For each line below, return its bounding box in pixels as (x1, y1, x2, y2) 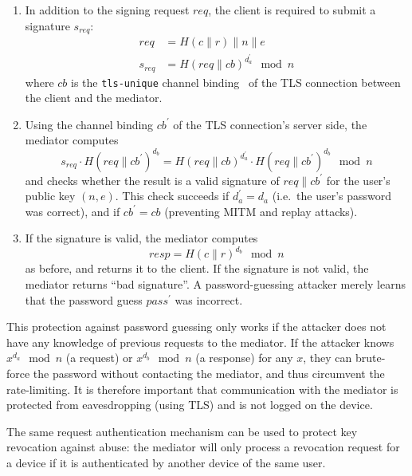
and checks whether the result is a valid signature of (25, 171, 280, 188)
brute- (355, 349, 386, 366)
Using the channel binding (25, 116, 154, 132)
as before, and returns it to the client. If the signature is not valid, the (25, 260, 369, 277)
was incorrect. (175, 291, 243, 308)
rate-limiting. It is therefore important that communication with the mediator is (6, 380, 398, 397)
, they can (303, 349, 352, 366)
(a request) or (65, 349, 133, 366)
